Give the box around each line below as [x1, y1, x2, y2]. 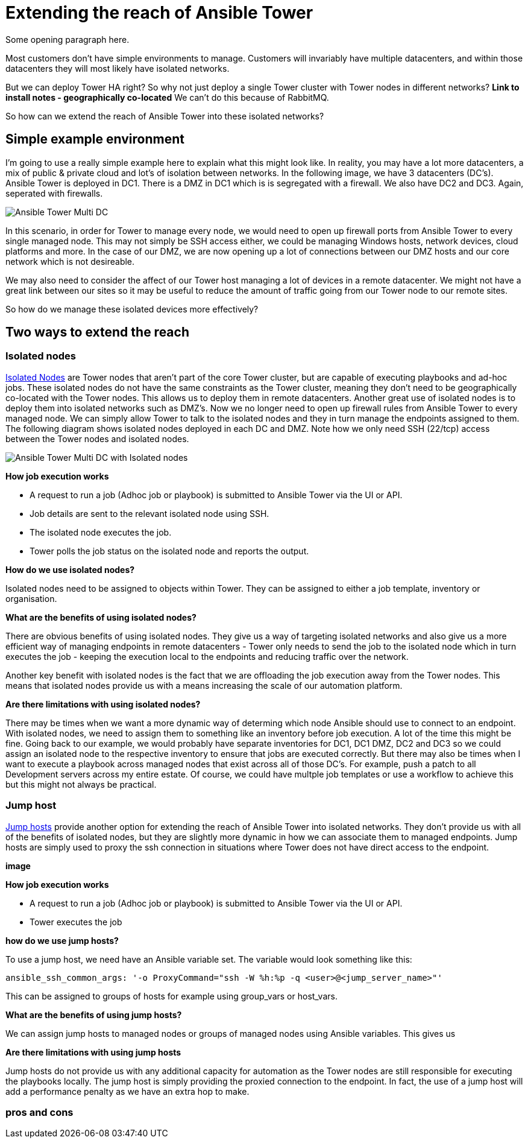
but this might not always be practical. [5, 779, 157, 790]
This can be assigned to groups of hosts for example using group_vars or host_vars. [5, 990, 338, 1001]
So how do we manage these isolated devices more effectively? [5, 303, 259, 314]
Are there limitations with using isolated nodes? [5, 698, 201, 709]
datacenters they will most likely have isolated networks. [5, 63, 230, 74]
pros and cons [5, 1106, 74, 1118]
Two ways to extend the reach [5, 325, 189, 340]
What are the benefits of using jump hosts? [5, 1009, 182, 1020]
